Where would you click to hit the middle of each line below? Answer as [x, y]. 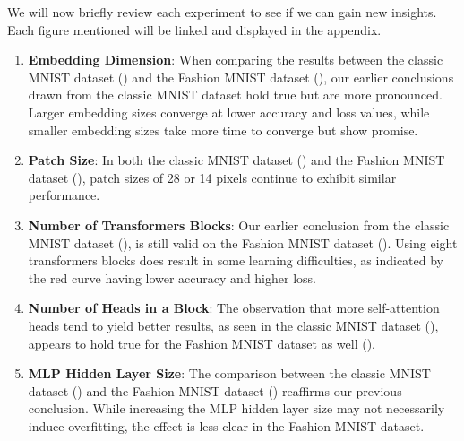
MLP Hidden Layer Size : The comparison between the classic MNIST [229, 373]
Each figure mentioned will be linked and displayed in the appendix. [194, 29]
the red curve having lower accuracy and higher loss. [172, 277]
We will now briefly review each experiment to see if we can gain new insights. [222, 12]
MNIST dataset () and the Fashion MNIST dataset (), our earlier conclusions [241, 77]
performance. [64, 195]
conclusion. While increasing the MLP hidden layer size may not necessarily [236, 408]
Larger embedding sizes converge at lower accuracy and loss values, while [229, 112]
